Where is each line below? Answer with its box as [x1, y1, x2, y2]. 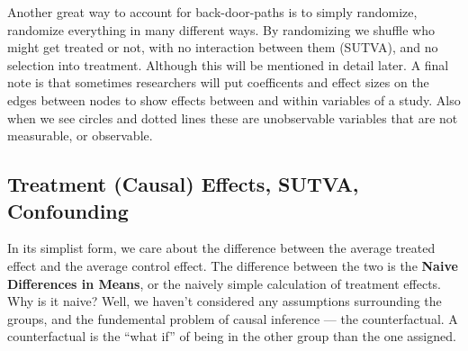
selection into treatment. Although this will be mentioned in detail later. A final [7, 55, 449, 74]
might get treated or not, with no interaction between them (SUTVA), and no [7, 38, 438, 57]
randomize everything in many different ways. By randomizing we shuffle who [7, 20, 435, 39]
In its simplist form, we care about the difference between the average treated [7, 238, 436, 257]
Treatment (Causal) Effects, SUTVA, [7, 170, 359, 198]
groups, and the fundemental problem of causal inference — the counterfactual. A [7, 309, 458, 328]
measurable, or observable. [7, 126, 153, 145]
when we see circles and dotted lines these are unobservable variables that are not [7, 108, 458, 127]
